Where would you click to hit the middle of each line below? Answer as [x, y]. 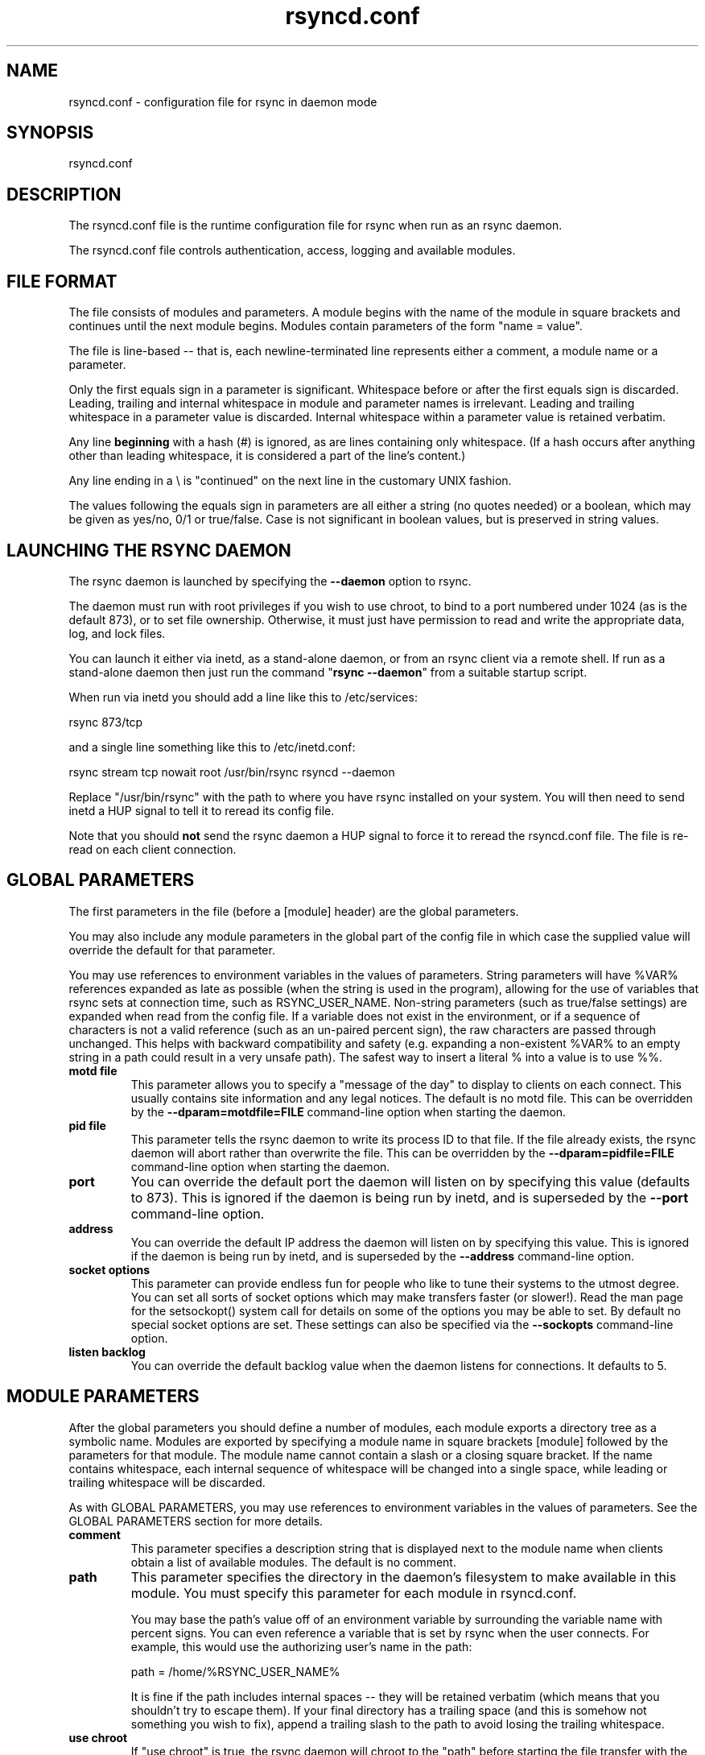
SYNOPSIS [50, 133]
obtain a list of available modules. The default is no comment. [293, 1562]
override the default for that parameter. [172, 950]
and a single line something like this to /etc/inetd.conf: [212, 747]
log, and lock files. [117, 633]
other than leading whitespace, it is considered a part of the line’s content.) [267, 456]
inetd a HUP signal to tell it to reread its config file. [202, 810]
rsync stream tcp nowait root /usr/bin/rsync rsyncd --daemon [232, 772]
